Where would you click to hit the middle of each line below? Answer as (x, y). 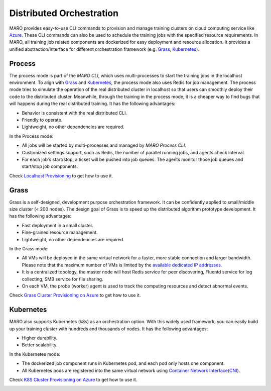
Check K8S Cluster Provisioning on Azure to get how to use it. (73, 379)
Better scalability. (40, 345)
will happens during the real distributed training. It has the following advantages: (92, 104)
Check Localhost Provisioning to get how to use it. (61, 175)
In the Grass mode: (29, 248)
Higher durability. (40, 338)
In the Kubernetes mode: (35, 354)
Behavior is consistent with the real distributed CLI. (75, 113)
